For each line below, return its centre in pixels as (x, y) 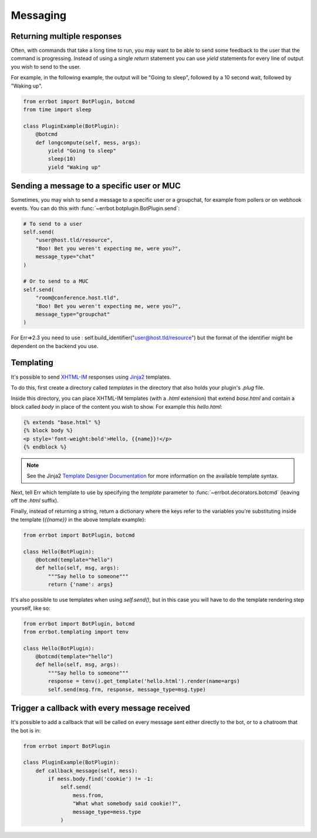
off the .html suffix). (35, 500)
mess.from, (88, 795)
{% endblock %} (45, 447)
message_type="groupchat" (73, 314)
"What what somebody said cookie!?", (127, 804)
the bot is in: (26, 730)
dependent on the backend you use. (55, 346)
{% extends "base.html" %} (62, 422)
